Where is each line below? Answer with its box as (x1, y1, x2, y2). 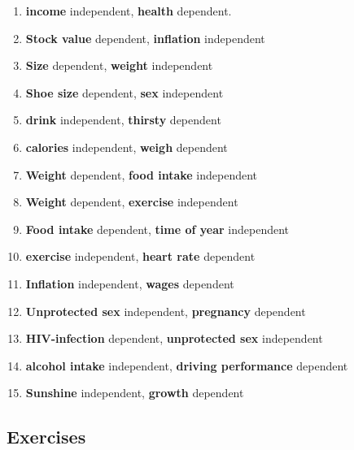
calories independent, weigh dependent (25, 138, 228, 155)
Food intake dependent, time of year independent (25, 220, 290, 237)
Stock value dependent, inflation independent (25, 29, 265, 46)
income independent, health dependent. (25, 2, 232, 19)
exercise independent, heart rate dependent (25, 248, 256, 265)
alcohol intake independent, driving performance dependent (25, 357, 348, 374)
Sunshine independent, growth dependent (25, 384, 244, 401)
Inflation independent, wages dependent (25, 275, 234, 292)
